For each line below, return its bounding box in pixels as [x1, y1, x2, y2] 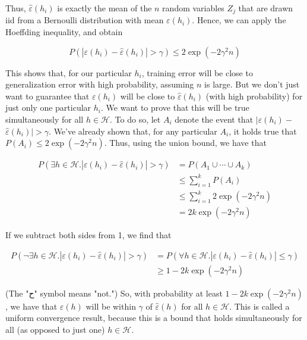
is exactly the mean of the [57, 2, 152, 14]
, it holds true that [229, 124, 297, 137]
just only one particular [5, 101, 91, 114]
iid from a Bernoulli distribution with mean [5, 14, 164, 26]
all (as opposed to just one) [5, 323, 105, 335]
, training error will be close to [141, 66, 253, 79]
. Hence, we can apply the [192, 14, 286, 26]
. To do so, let [110, 113, 161, 126]
